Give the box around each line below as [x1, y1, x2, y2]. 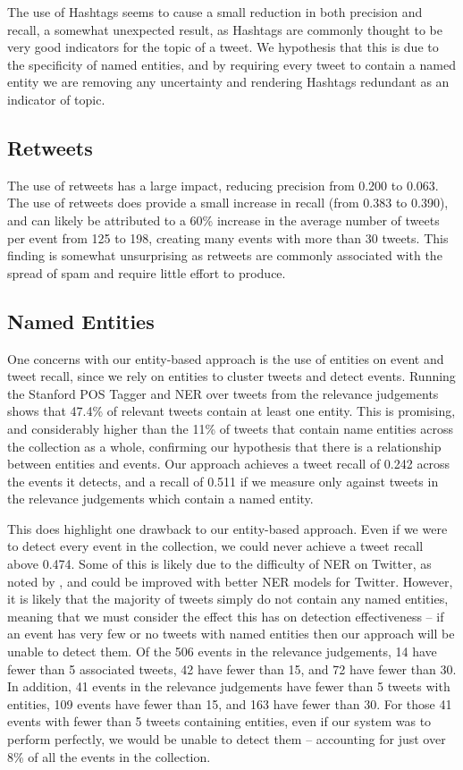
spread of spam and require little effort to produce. [7, 263, 286, 282]
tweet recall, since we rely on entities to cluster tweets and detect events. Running [7, 367, 456, 385]
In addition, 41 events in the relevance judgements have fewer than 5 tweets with [7, 677, 450, 696]
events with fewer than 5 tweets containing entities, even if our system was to [7, 712, 432, 731]
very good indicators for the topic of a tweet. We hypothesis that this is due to [7, 38, 439, 56]
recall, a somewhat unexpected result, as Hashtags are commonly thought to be [7, 20, 442, 38]
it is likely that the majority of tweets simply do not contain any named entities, [7, 589, 449, 608]
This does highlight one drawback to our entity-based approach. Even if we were [7, 519, 448, 537]
